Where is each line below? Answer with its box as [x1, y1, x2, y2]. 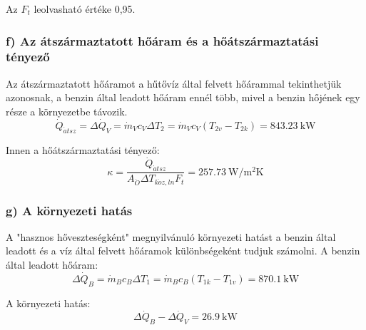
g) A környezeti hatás [6, 201, 133, 219]
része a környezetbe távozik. [6, 103, 128, 118]
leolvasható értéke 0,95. [34, 1, 136, 16]
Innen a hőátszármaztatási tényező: [6, 142, 160, 157]
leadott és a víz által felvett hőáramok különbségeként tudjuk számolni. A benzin [6, 243, 360, 258]
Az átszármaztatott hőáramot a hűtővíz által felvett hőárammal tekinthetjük [6, 76, 342, 91]
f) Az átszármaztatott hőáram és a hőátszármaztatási [6, 31, 319, 49]
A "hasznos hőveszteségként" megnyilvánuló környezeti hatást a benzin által [6, 229, 336, 244]
